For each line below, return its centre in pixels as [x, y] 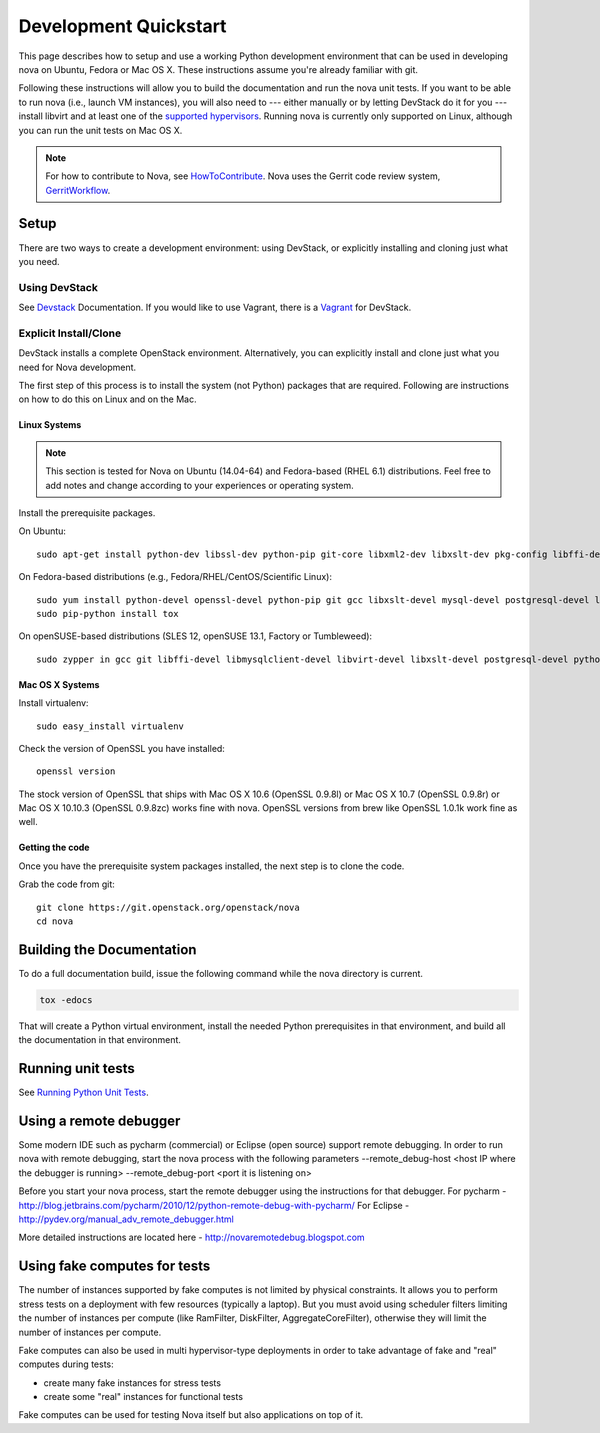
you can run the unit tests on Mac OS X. [100, 130]
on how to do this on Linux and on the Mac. [107, 399]
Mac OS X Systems [59, 684]
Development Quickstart [122, 26]
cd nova [55, 921]
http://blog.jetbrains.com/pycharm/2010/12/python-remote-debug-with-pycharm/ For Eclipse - [214, 1205]
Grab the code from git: [66, 884]
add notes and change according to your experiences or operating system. [199, 485]
